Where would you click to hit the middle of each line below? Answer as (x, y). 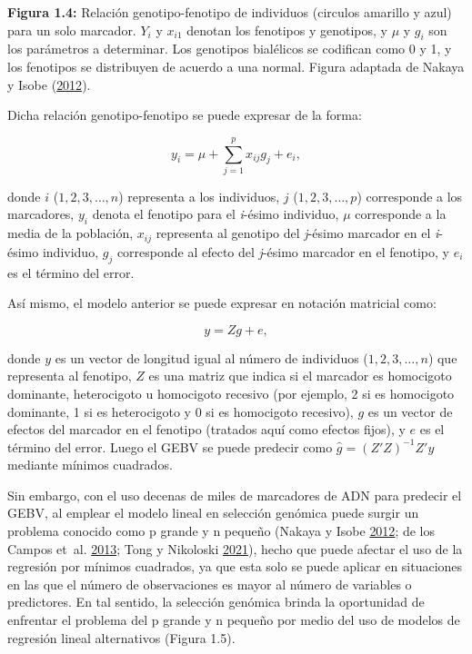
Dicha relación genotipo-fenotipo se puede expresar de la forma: (185, 115)
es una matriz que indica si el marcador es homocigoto (300, 376)
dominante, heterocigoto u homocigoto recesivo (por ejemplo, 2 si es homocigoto (231, 393)
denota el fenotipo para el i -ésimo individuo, (216, 214)
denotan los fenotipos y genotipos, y (287, 30)
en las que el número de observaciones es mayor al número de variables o (210, 584)
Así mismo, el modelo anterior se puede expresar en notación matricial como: (222, 303)
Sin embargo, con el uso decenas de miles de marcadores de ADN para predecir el (235, 495)
